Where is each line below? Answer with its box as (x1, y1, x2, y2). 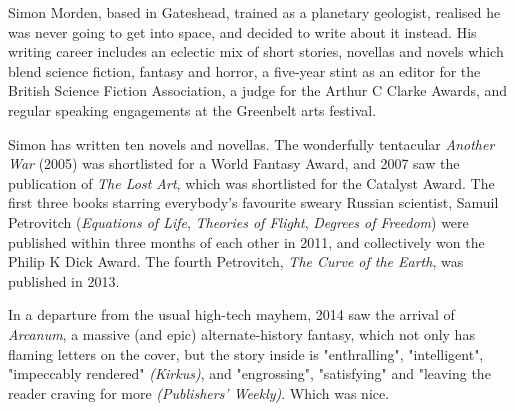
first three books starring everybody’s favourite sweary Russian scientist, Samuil (8, 192, 499, 213)
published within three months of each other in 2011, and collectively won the (8, 231, 485, 252)
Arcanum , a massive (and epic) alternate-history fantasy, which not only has (8, 323, 475, 344)
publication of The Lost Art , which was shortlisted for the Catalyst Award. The (8, 172, 495, 193)
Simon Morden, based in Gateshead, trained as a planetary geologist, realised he (8, 2, 501, 22)
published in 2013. (8, 270, 120, 291)
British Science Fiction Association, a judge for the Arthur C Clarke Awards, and (8, 80, 508, 101)
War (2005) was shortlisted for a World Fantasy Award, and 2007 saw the (8, 153, 460, 174)
